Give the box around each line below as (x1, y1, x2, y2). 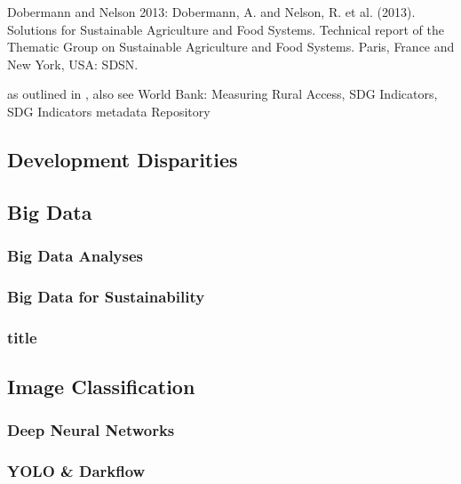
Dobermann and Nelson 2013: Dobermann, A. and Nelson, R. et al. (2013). (7, 3, 416, 20)
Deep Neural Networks (7, 419, 175, 441)
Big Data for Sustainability (7, 285, 205, 307)
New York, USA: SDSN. (7, 54, 139, 73)
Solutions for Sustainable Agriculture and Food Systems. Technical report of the (7, 20, 444, 38)
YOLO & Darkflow (7, 460, 146, 482)
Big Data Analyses (7, 245, 144, 267)
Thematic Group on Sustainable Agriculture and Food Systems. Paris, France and (7, 37, 455, 56)
